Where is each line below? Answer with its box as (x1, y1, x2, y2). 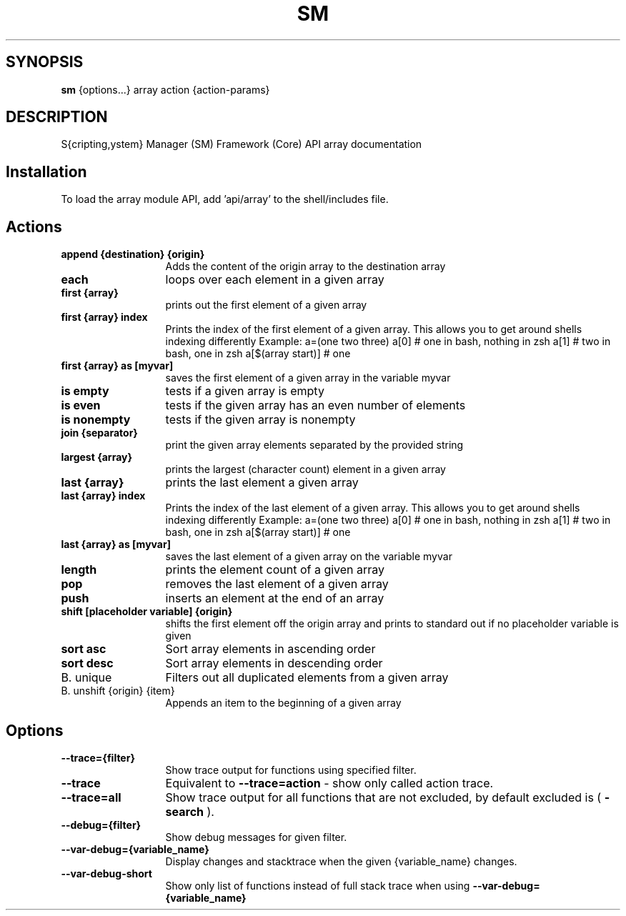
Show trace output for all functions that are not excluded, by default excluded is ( (165, 790, 602, 805)
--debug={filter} (61, 818, 141, 831)
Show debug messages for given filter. (165, 830, 347, 843)
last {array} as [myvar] (61, 538, 171, 551)
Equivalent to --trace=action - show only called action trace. (165, 775, 494, 790)
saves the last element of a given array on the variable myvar (165, 550, 452, 563)
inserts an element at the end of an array (165, 591, 384, 606)
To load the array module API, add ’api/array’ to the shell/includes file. (61, 193, 389, 206)
